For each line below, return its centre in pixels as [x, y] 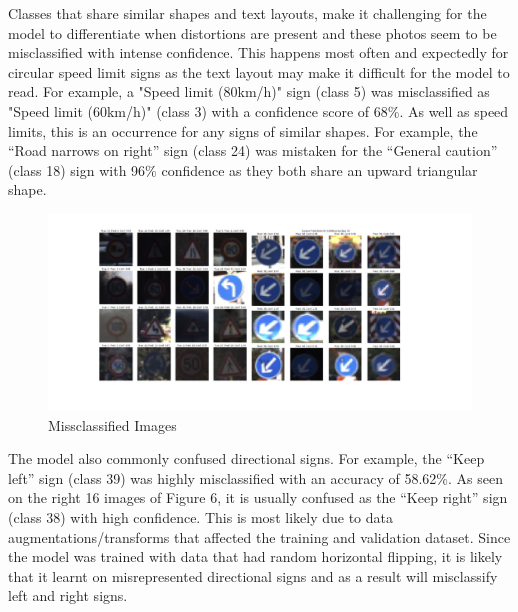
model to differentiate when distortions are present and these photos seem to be [252, 32]
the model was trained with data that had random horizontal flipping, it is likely [255, 556]
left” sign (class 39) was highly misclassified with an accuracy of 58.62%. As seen [255, 477]
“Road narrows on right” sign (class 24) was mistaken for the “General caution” [253, 150]
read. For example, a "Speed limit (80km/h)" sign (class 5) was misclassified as [249, 91]
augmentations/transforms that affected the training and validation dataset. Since [259, 536]
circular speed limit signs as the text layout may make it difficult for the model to [259, 71]
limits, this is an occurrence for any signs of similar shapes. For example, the [243, 130]
